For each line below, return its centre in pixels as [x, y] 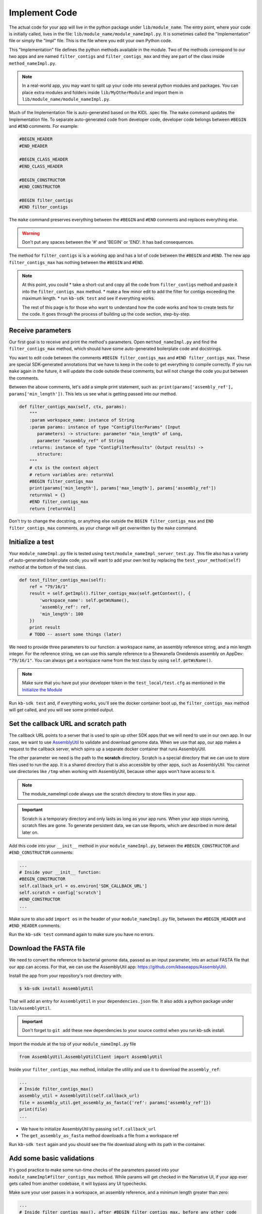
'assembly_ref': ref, [65, 607]
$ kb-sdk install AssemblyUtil [57, 989]
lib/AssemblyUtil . [30, 1008]
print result [45, 627]
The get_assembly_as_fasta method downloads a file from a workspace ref [100, 1135]
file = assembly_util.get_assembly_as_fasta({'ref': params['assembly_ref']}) [115, 1103]
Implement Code [43, 13]
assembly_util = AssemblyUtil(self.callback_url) [79, 1096]
